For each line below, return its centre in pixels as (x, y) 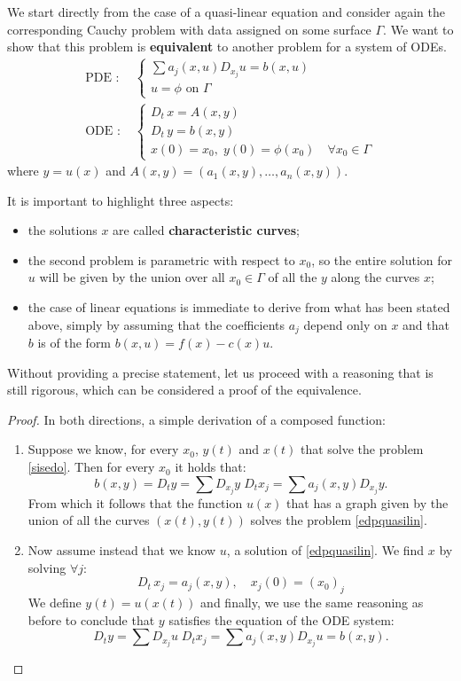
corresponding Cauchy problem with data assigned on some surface (189, 29)
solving (47, 567)
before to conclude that (91, 619)
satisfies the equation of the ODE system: (281, 619)
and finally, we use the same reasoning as (312, 602)
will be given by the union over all (132, 277)
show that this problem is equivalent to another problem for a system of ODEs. (227, 47)
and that (426, 324)
